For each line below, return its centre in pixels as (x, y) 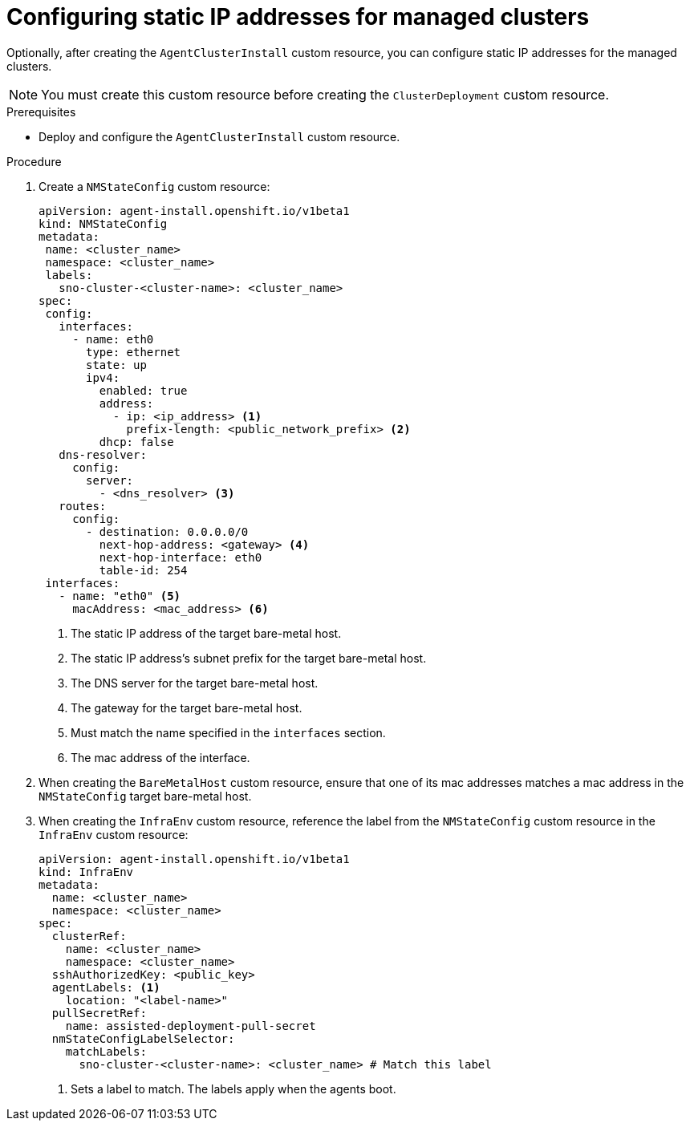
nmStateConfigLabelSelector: (143, 1038)
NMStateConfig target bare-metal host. (145, 796)
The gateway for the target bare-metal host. (187, 707)
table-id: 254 (143, 570)
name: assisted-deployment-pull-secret (191, 1026)
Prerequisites (41, 111)
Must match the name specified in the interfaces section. (228, 732)
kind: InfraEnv (86, 872)
